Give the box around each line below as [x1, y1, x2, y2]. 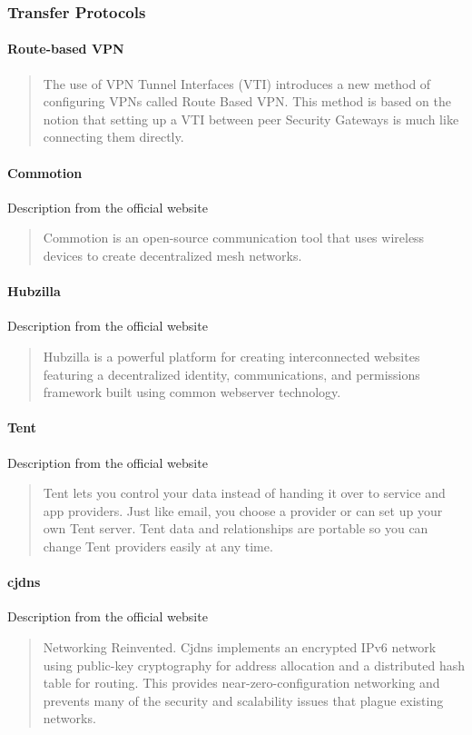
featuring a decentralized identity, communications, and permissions [43, 364, 420, 383]
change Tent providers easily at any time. [43, 536, 273, 555]
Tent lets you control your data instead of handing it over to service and [43, 483, 446, 502]
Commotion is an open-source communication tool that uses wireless [43, 228, 425, 247]
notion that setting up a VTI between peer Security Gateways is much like [43, 109, 459, 128]
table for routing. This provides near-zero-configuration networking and [43, 673, 440, 692]
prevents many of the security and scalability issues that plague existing [43, 690, 444, 710]
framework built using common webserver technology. [43, 382, 341, 402]
